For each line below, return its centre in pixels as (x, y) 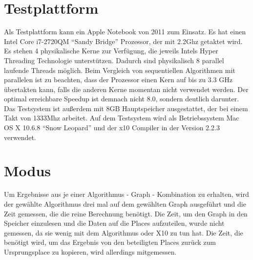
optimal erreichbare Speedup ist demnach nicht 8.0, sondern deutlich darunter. (122, 99)
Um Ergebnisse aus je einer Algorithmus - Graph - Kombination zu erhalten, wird (126, 194)
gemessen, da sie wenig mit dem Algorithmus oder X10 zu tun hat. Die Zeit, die (124, 232)
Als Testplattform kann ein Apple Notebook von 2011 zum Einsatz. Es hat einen (125, 32)
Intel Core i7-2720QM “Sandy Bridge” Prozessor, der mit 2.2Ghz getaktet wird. (123, 41)
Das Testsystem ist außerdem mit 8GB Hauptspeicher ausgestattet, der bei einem (126, 108)
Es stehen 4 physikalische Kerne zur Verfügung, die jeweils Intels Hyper (111, 51)
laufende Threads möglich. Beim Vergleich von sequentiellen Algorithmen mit (120, 70)
